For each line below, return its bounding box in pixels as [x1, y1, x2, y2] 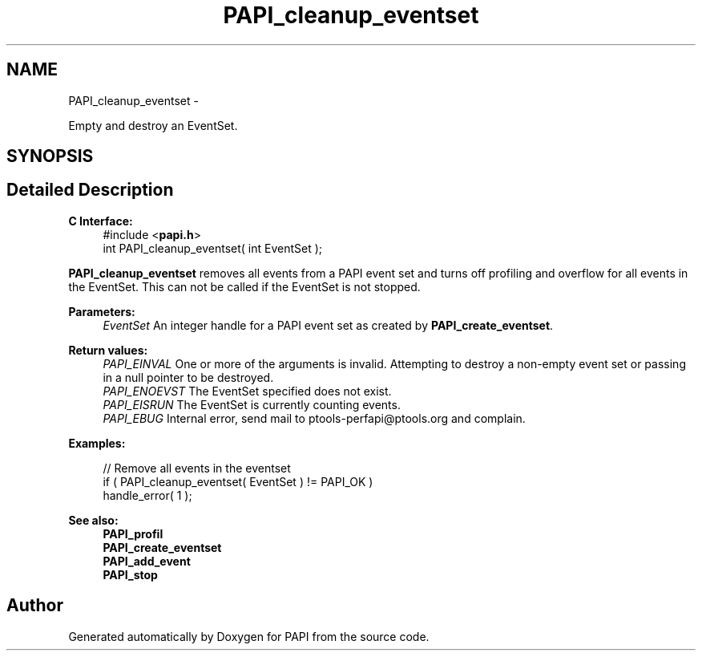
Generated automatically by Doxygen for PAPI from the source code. [68, 629, 430, 643]
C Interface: [68, 213, 133, 228]
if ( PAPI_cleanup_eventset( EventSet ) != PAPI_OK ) [103, 474, 373, 489]
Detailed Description [6, 180, 174, 201]
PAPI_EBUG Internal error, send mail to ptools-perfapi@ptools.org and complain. [103, 411, 526, 425]
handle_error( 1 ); [103, 488, 192, 502]
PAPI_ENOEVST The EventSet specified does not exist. [103, 383, 392, 398]
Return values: [68, 343, 148, 357]
